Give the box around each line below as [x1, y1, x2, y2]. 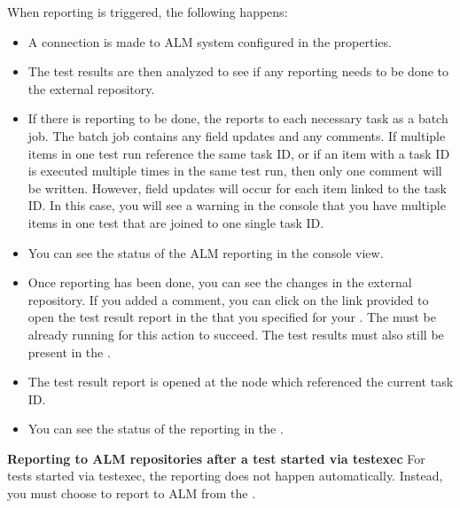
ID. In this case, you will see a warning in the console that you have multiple [27, 196, 446, 215]
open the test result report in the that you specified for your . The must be [27, 308, 436, 326]
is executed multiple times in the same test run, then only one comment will [27, 161, 442, 180]
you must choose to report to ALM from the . [7, 484, 256, 503]
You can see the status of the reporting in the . [27, 419, 284, 438]
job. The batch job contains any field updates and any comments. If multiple [27, 126, 446, 145]
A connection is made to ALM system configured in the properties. [27, 32, 392, 51]
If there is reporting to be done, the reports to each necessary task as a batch [27, 109, 448, 128]
